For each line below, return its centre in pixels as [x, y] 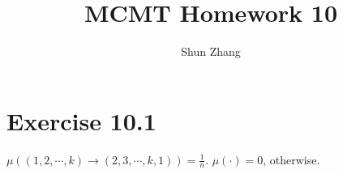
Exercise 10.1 [81, 120]
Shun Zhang [211, 51]
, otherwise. [292, 159]
